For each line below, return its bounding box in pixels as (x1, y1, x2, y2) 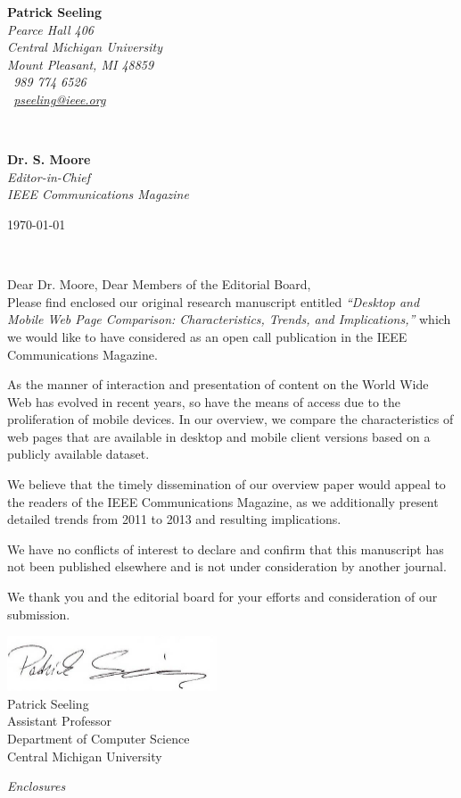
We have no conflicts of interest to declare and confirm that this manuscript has (7, 539, 444, 558)
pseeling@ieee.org (13, 89, 106, 108)
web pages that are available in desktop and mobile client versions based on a (7, 427, 431, 445)
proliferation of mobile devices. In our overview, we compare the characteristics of (7, 410, 454, 428)
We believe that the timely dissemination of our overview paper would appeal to (7, 475, 446, 494)
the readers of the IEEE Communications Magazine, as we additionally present (7, 492, 439, 511)
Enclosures (7, 777, 66, 795)
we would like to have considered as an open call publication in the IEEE (7, 327, 407, 345)
